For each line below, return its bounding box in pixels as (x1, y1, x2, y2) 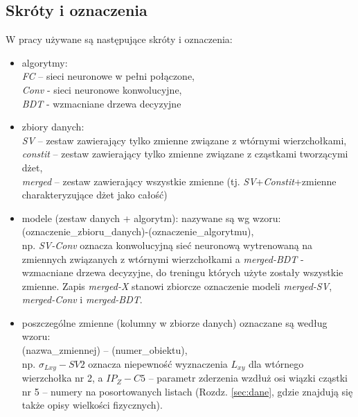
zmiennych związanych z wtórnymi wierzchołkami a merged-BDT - (21, 251, 304, 266)
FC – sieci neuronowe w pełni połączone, (21, 69, 195, 83)
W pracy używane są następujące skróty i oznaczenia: (6, 32, 233, 46)
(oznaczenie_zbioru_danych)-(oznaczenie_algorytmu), (21, 224, 254, 239)
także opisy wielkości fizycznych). (21, 398, 163, 412)
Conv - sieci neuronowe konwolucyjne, (21, 82, 182, 96)
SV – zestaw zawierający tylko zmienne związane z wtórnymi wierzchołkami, (21, 133, 347, 147)
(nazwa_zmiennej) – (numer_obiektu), (21, 343, 188, 357)
